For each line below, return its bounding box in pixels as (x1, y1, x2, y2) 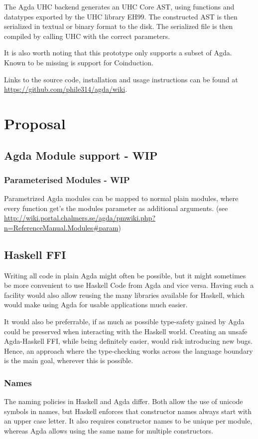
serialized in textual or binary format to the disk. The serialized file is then (4, 21, 233, 31)
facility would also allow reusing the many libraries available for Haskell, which (4, 289, 245, 300)
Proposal (4, 113, 66, 133)
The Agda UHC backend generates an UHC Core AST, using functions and (4, 1, 235, 11)
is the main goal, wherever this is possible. (4, 355, 133, 366)
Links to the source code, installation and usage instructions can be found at (4, 74, 238, 84)
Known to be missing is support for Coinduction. (4, 57, 153, 67)
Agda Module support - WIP (4, 147, 158, 163)
